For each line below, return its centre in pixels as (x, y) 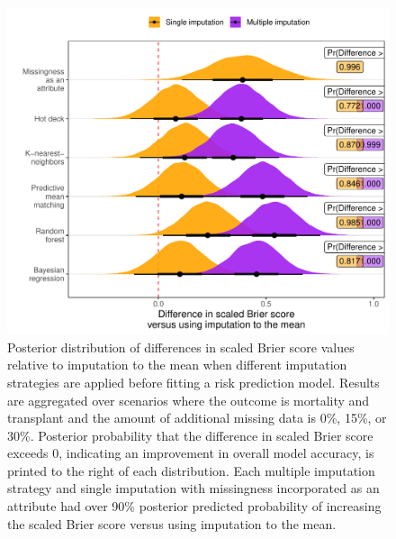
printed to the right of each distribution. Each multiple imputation (191, 470)
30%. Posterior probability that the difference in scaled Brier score (190, 435)
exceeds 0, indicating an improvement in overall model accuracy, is (191, 453)
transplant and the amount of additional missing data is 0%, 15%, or (197, 418)
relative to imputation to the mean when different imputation (177, 365)
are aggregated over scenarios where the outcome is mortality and (189, 400)
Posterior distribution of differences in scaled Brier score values (181, 347)
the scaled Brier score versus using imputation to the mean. (172, 523)
